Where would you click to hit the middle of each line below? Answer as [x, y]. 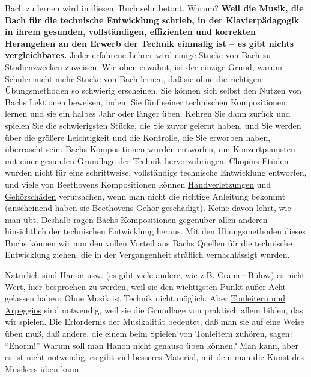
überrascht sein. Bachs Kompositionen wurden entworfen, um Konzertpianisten [150, 149]
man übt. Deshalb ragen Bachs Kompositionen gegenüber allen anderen [136, 219]
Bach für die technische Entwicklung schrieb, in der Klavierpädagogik [152, 19]
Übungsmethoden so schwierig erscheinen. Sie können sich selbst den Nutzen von [153, 90]
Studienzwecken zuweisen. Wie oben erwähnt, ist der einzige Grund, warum [143, 66]
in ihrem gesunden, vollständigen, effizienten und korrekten [131, 31]
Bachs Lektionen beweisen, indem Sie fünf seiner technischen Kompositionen [145, 102]
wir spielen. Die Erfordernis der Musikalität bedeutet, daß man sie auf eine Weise [155, 322]
